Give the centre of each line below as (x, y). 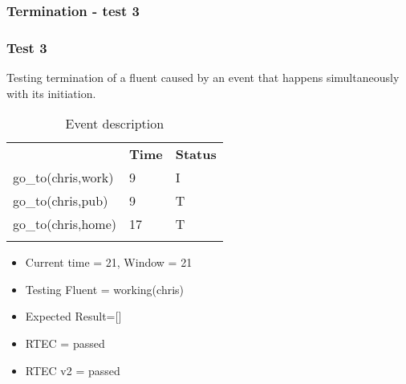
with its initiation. (51, 93)
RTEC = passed (65, 343)
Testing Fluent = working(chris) (105, 289)
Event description (115, 124)
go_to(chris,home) (65, 224)
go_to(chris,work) (63, 178)
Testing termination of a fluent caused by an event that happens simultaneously (203, 78)
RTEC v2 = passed (73, 370)
